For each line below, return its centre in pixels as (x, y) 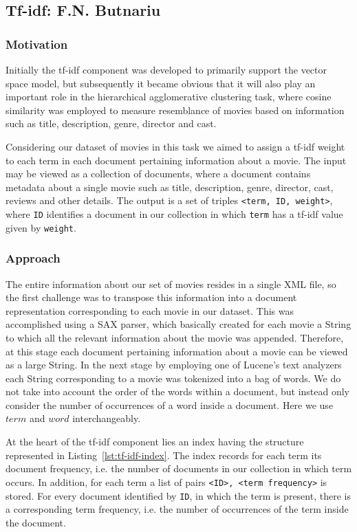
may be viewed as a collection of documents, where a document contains (158, 174)
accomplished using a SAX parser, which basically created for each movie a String (178, 324)
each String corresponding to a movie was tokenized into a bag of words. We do (173, 378)
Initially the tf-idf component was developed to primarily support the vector (166, 69)
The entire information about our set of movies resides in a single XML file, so (171, 284)
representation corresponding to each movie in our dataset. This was (150, 310)
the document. (36, 522)
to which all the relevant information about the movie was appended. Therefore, (175, 337)
